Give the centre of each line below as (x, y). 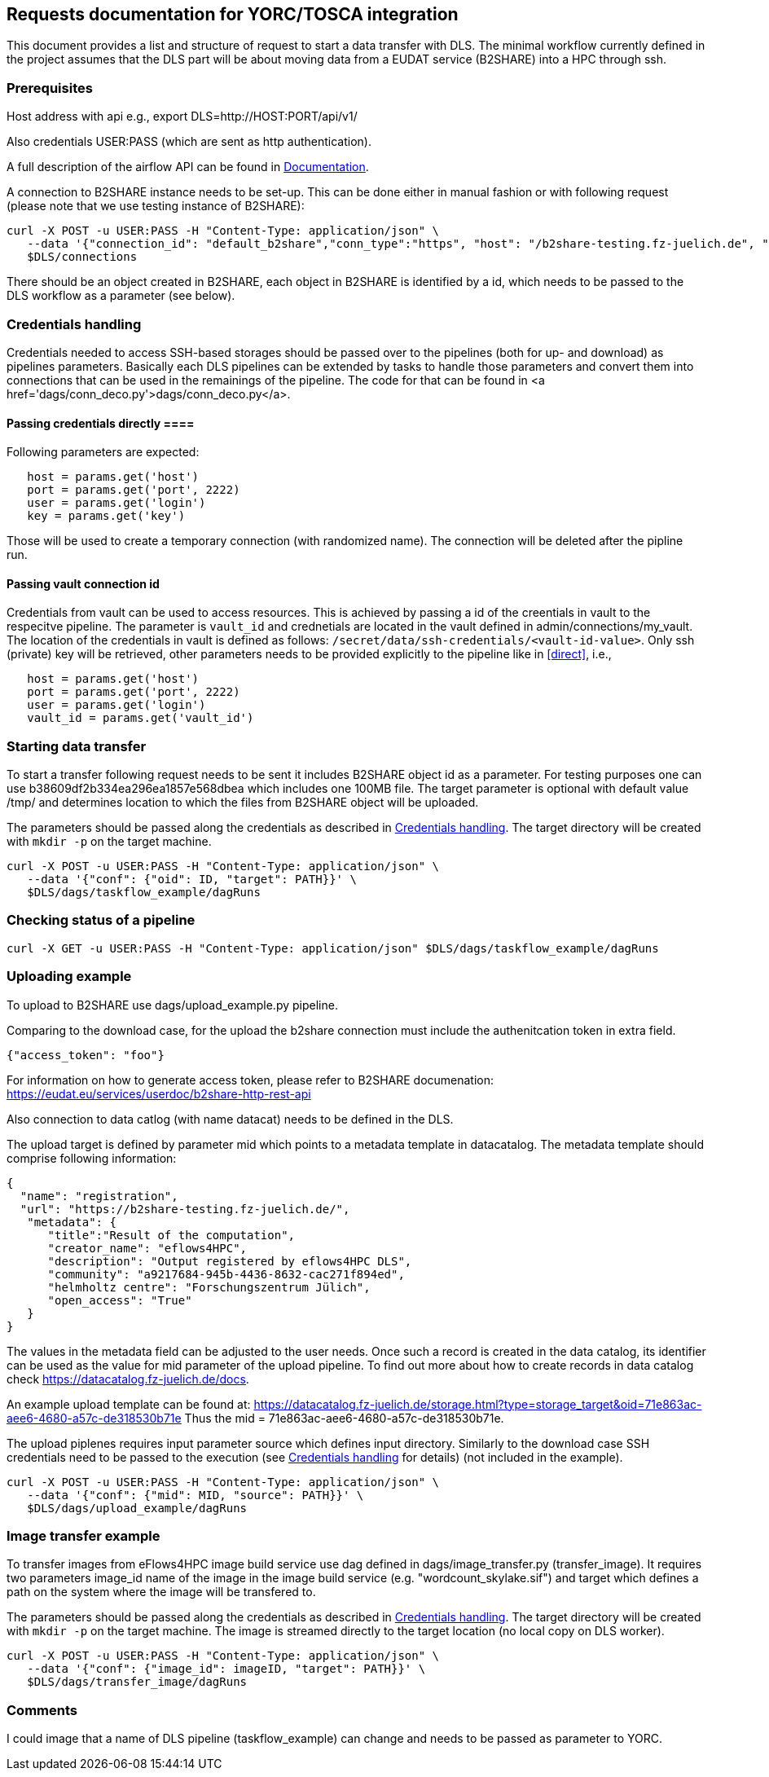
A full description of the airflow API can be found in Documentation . (188, 167)
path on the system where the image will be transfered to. (161, 1592)
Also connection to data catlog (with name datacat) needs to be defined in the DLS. (230, 1119)
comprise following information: (92, 1158)
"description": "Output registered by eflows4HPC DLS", (230, 1261)
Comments (42, 1710)
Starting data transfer (77, 746)
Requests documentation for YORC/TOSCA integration (233, 14)
